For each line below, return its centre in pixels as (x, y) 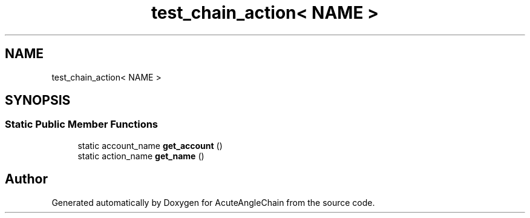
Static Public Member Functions (82, 124)
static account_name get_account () (150, 145)
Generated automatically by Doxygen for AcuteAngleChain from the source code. (213, 202)
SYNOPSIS (38, 101)
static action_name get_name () (141, 156)
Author (26, 179)
